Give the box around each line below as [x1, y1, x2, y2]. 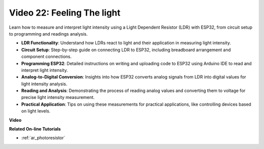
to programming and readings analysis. [9, 31, 88, 37]
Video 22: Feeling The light [9, 7, 121, 18]
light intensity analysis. [21, 81, 67, 87]
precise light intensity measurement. [21, 94, 95, 100]
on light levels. [21, 108, 51, 114]
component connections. [21, 54, 72, 59]
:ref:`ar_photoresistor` [21, 135, 66, 141]
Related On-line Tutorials [9, 126, 61, 132]
